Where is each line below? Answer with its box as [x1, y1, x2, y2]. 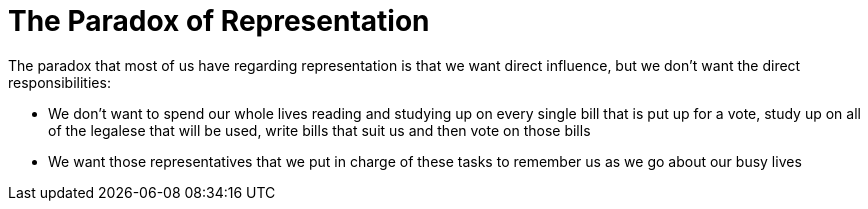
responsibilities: [8, 73, 111, 91]
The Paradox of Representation [8, 4, 430, 38]
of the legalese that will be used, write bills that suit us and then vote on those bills [48, 121, 591, 139]
